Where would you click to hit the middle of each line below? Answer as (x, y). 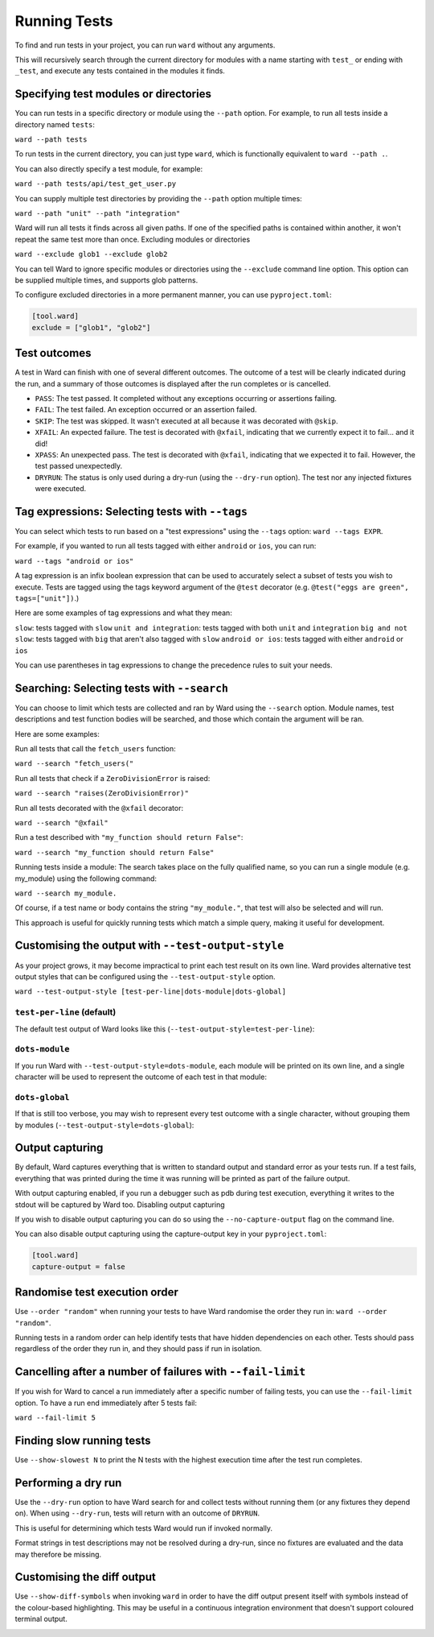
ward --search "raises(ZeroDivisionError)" (102, 794)
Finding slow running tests (83, 1440)
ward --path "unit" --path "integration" (98, 213)
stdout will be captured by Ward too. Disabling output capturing (120, 1205)
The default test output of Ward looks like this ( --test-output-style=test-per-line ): (165, 1029)
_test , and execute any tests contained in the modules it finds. (120, 71)
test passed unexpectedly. (79, 466)
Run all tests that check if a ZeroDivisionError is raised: (113, 778)
